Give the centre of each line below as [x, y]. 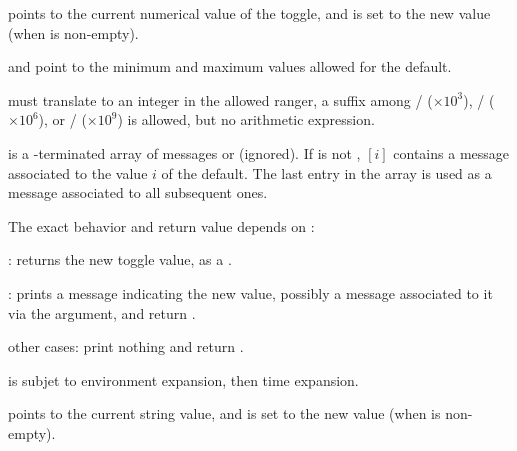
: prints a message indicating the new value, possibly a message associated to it [250, 292]
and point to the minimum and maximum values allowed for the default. [230, 66]
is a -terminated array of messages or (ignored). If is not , [184, 152]
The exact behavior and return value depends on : [161, 225]
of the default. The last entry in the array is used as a [326, 172]
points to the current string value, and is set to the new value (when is [224, 413]
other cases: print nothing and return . [126, 346]
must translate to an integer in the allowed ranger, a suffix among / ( [220, 99]
